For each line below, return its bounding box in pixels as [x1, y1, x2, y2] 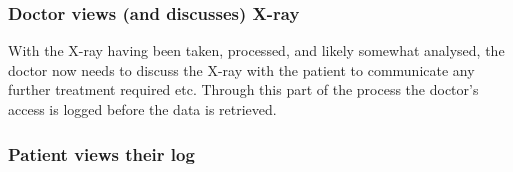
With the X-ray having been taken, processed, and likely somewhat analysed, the [8, 40, 505, 61]
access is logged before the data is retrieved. [8, 99, 277, 119]
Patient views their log [8, 141, 195, 166]
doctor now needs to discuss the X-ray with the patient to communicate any [8, 59, 475, 80]
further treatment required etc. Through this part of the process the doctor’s [8, 79, 479, 100]
